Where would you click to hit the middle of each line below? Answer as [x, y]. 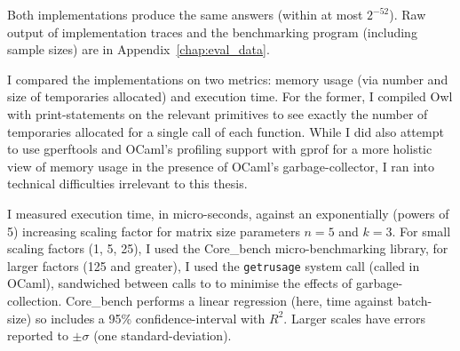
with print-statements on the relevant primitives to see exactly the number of [218, 113]
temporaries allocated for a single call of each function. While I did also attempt [226, 131]
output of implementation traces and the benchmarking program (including [212, 32]
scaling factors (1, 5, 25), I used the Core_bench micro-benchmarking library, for [228, 248]
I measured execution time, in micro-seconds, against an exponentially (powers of [228, 213]
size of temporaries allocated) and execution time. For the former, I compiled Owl [230, 96]
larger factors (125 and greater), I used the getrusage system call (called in [214, 265]
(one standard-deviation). [163, 335]
